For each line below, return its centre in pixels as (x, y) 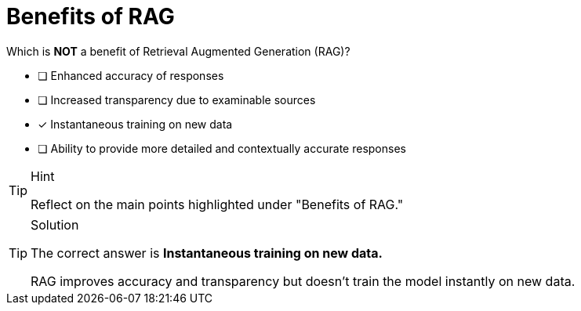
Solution (55, 224)
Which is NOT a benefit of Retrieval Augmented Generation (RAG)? (178, 51)
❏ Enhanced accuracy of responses (131, 75)
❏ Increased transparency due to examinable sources (177, 99)
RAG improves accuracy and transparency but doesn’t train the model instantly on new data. (303, 281)
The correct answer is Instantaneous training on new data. (207, 253)
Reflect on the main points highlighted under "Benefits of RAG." (217, 204)
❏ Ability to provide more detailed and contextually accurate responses (222, 148)
